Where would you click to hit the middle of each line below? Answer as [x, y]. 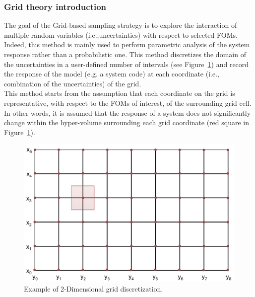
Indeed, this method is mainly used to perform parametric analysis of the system [127, 44]
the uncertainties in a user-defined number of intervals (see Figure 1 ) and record [127, 64]
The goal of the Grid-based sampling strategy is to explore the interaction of [121, 25]
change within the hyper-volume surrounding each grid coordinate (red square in [127, 122]
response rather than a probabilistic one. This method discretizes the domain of [125, 54]
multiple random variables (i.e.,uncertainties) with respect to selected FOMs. [121, 35]
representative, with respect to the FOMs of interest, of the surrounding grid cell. [128, 103]
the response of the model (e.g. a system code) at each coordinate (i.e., [112, 74]
